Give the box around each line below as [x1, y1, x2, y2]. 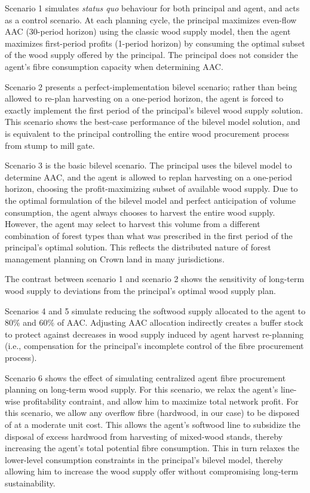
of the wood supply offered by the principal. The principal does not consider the [5, 48, 298, 61]
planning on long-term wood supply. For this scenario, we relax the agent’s [5, 383, 278, 396]
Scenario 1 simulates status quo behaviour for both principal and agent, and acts [5, 2, 300, 14]
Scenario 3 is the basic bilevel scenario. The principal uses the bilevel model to [5, 159, 292, 172]
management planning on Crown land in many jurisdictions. [5, 252, 225, 265]
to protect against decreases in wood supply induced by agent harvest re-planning [5, 327, 304, 340]
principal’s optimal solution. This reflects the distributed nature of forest [5, 241, 271, 253]
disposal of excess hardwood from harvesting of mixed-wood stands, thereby [5, 430, 283, 442]
